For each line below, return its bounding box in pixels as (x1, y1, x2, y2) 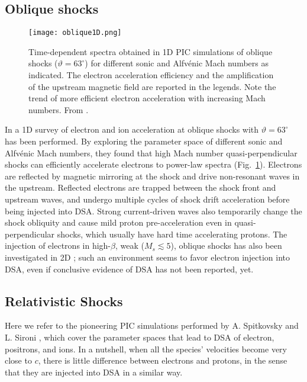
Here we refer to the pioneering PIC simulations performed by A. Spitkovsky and (5, 319, 299, 332)
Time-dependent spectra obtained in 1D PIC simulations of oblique (28, 45, 273, 57)
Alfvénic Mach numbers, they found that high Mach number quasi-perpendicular (5, 146, 298, 159)
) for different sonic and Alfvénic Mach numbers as (85, 57, 269, 69)
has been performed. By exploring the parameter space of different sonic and (5, 135, 283, 147)
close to (5, 354, 32, 367)
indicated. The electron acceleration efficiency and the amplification (28, 69, 274, 81)
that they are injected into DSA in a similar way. (5, 365, 183, 378)
